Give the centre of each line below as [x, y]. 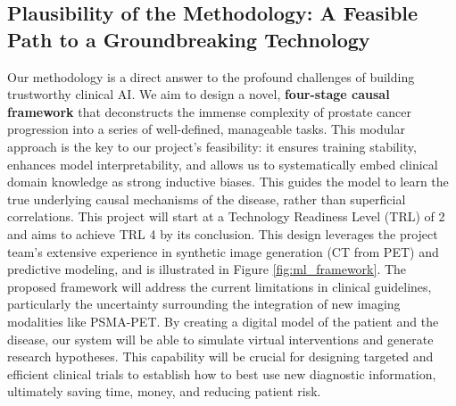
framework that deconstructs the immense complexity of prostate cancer [209, 111]
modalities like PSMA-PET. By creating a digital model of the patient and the [223, 321]
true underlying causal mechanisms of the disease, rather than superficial [207, 199]
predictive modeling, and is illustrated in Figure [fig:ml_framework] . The [207, 269]
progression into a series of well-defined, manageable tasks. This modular [206, 129]
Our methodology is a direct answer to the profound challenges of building [211, 76]
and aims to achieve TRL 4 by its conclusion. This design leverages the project [223, 233]
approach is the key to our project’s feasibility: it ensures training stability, [212, 146]
